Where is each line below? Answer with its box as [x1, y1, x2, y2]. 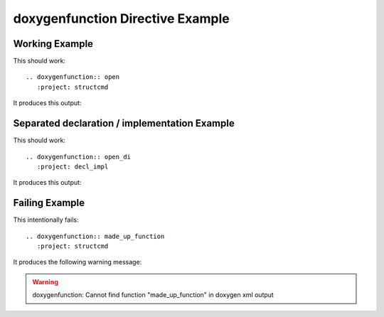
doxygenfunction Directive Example [13, 11, 230, 26]
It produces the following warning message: [13, 258, 142, 267]
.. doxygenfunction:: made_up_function [26, 232, 165, 240]
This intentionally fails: [13, 215, 79, 224]
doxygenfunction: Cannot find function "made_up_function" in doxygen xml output [32, 291, 274, 299]
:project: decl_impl [36, 162, 109, 171]
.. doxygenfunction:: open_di [26, 153, 132, 161]
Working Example [13, 38, 94, 50]
